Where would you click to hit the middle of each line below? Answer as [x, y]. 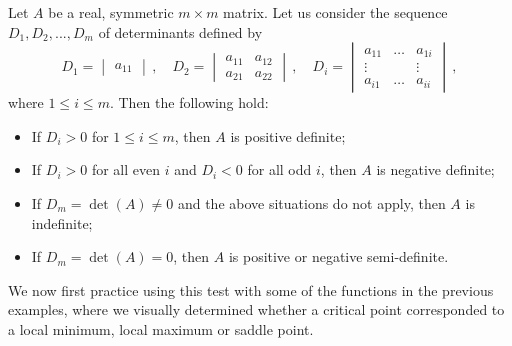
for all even [125, 169]
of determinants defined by [180, 31]
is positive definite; [288, 135]
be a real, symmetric [111, 12]
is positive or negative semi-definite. [338, 256]
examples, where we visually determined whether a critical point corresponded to [256, 309]
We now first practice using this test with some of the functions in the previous [251, 289]
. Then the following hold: [189, 102]
